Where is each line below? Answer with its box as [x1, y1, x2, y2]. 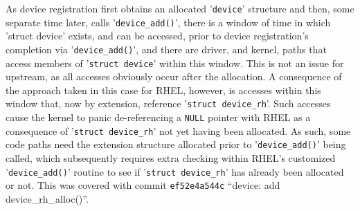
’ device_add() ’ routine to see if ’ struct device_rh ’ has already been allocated [6, 164, 344, 178]
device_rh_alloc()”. [6, 191, 89, 205]
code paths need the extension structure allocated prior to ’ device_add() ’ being [6, 137, 346, 152]
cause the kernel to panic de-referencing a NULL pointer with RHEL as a [6, 110, 311, 125]
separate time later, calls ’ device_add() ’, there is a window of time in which [6, 15, 331, 29]
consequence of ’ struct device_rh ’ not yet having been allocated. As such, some [6, 123, 351, 138]
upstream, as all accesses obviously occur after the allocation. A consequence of [6, 69, 342, 84]
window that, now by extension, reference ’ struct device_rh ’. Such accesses [6, 96, 331, 111]
